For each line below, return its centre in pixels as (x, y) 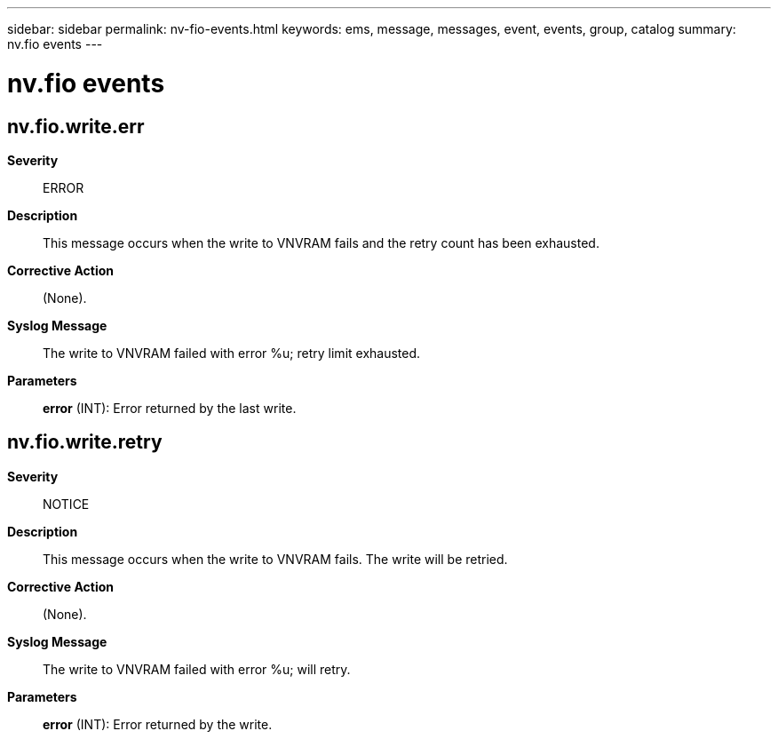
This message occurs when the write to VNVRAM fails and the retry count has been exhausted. (321, 242)
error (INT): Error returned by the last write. (170, 408)
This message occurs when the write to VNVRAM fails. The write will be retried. (275, 559)
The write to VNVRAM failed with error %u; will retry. (197, 669)
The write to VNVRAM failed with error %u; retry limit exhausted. (232, 353)
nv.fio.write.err (76, 126)
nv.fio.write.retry (85, 442)
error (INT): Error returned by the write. (158, 724)
